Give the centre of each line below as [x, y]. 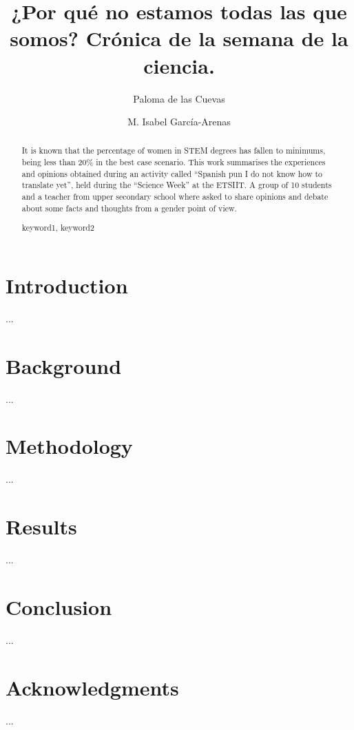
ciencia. [179, 65]
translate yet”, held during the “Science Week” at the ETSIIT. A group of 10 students [177, 185]
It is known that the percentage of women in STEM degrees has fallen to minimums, [174, 150]
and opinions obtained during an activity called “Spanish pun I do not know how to [172, 173]
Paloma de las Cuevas [179, 98]
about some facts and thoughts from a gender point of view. [129, 208]
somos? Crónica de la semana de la [179, 38]
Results [41, 526]
